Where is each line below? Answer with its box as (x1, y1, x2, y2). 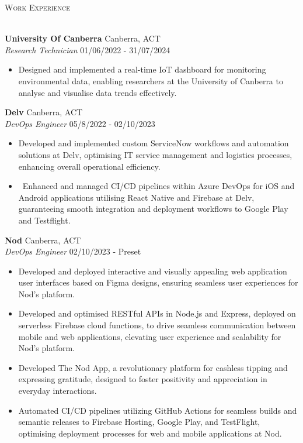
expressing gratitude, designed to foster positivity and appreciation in (18, 373, 267, 385)
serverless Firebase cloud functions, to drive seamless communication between (18, 319, 296, 331)
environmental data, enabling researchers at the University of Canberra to (18, 74, 283, 87)
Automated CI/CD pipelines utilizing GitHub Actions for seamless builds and (18, 404, 297, 416)
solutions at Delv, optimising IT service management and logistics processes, (18, 148, 292, 160)
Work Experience (5, 1, 70, 13)
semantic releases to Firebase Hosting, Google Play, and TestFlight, (18, 415, 260, 428)
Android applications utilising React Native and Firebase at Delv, (18, 191, 255, 203)
